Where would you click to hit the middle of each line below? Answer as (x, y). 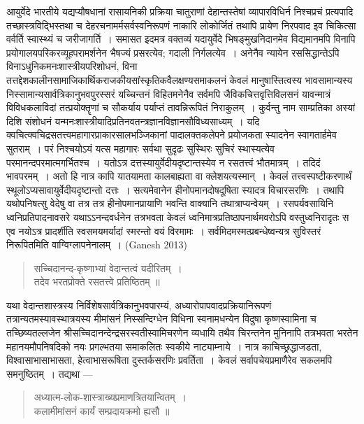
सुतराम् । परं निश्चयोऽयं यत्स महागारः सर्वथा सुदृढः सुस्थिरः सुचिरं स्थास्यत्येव (140, 148)
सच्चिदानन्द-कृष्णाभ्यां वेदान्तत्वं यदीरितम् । (108, 268)
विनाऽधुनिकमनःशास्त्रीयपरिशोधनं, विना (72, 66)
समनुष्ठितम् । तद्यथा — (50, 373)
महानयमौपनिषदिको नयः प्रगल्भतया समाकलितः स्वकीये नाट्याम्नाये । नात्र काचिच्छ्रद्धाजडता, (164, 346)
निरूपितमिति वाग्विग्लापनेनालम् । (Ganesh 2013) (97, 245)
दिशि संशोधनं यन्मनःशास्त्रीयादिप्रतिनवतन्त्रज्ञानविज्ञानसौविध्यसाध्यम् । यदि (133, 121)
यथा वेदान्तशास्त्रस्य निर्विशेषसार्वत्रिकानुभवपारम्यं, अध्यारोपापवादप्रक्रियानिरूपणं (139, 305)
